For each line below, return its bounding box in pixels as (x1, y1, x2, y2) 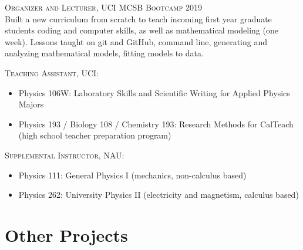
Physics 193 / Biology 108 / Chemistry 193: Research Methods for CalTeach (18, 117, 294, 130)
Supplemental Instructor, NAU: (5, 148, 124, 161)
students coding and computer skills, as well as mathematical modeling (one (5, 24, 278, 36)
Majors (18, 98, 44, 110)
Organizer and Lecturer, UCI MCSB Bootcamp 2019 (5, 1, 202, 13)
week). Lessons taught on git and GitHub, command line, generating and (5, 35, 268, 48)
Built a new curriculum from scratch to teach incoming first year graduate (5, 12, 272, 25)
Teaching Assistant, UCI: (5, 66, 99, 79)
